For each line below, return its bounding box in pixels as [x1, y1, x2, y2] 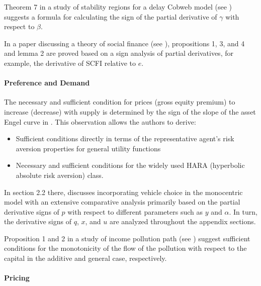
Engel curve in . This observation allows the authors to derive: [4, 116, 196, 127]
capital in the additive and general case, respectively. [4, 253, 167, 263]
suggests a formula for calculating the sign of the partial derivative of [4, 11, 217, 22]
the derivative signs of [4, 216, 71, 227]
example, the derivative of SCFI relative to [4, 57, 136, 68]
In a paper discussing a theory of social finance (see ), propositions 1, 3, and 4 [4, 38, 245, 48]
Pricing [4, 272, 30, 283]
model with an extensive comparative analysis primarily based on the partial [4, 197, 240, 207]
